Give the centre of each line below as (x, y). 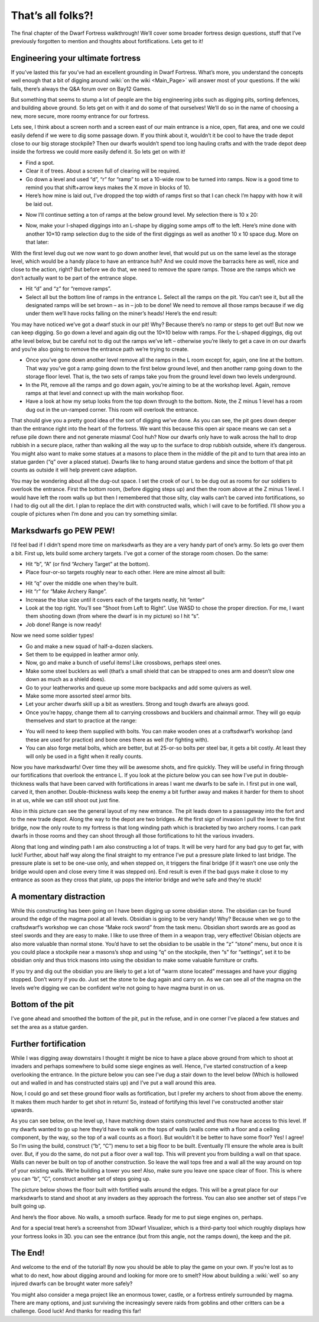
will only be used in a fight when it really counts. (84, 756)
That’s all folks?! (52, 15)
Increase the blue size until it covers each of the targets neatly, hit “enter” (115, 600)
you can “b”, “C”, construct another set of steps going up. (81, 1179)
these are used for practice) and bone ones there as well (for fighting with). (117, 740)
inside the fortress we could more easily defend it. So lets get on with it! (98, 152)
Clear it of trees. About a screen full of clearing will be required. (103, 171)
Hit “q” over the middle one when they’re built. (82, 583)
